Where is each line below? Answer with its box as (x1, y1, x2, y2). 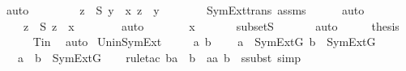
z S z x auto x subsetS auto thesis (23, 17, 400, 34)
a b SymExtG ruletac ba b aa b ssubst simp (17, 48, 301, 65)
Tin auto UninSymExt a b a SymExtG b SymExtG (32, 33, 376, 50)
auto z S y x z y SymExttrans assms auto (6, 2, 365, 18)
